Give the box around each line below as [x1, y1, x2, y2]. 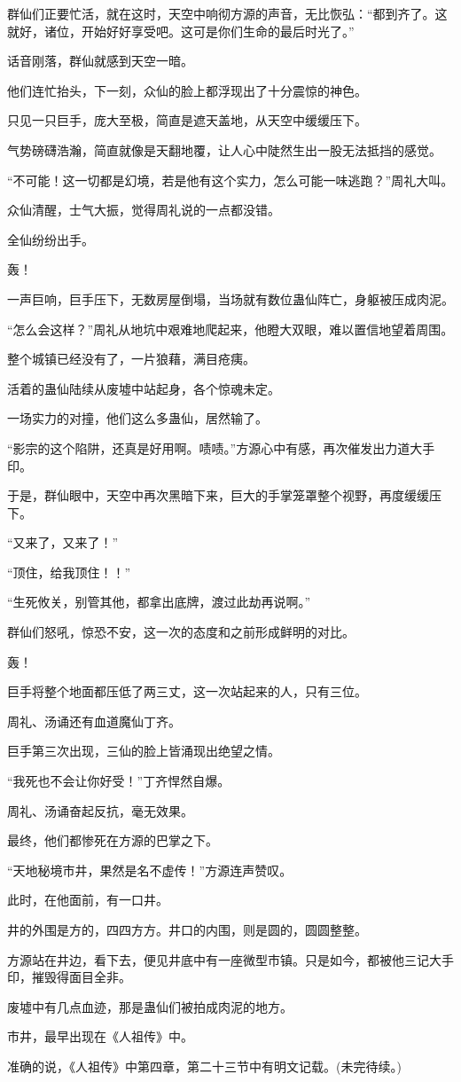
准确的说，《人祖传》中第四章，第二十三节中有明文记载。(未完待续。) [7, 1056, 402, 1075]
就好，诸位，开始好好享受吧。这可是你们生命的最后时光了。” [7, 21, 355, 40]
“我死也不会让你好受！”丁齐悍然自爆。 [7, 772, 230, 790]
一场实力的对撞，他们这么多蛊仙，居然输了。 [7, 409, 268, 427]
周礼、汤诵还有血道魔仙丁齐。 [7, 711, 181, 730]
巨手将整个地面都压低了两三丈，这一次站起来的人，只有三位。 [7, 682, 367, 701]
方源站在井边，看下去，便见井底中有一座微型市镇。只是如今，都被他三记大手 [7, 950, 454, 968]
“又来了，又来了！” [7, 533, 119, 552]
